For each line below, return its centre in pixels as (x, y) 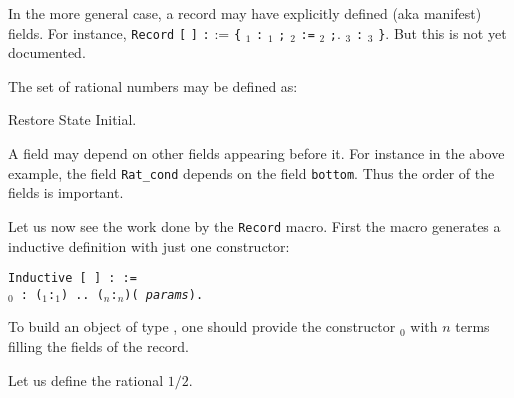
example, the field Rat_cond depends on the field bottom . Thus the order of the (251, 172)
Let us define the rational (86, 379)
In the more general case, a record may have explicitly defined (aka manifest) (245, 13)
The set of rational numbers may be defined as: (153, 85)
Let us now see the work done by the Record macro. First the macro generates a (254, 225)
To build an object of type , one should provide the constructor (202, 326)
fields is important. (66, 192)
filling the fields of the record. (99, 346)
